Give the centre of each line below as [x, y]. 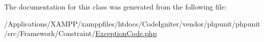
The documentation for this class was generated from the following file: [115, 6]
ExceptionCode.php [126, 33]
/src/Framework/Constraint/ [50, 33]
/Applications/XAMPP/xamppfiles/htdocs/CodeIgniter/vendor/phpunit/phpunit [132, 23]
